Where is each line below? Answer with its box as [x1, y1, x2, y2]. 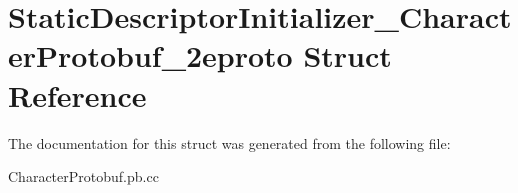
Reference [8, 74, 147, 115]
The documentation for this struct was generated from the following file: [8, 132, 451, 153]
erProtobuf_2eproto [8, 35, 293, 76]
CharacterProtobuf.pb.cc [8, 166, 159, 187]
